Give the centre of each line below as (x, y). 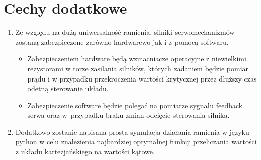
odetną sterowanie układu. (68, 88)
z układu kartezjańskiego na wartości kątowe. (85, 152)
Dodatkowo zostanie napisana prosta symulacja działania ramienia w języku (132, 132)
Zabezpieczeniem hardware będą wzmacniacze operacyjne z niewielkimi (137, 59)
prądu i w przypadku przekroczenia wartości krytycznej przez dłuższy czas (142, 78)
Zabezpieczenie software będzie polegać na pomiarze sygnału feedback (135, 105)
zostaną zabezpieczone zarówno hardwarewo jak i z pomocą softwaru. (122, 42)
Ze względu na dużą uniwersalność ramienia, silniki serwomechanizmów (125, 32)
